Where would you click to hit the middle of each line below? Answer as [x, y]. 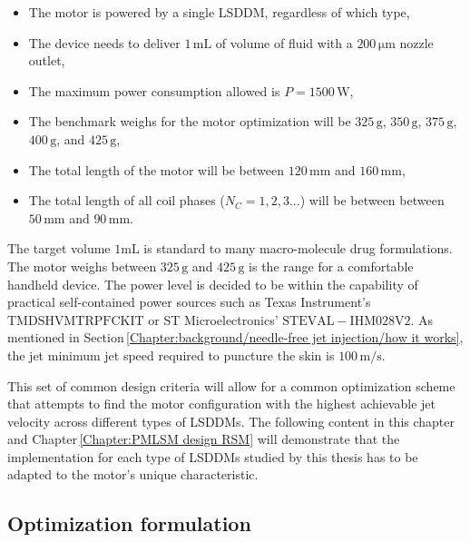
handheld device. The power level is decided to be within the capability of [213, 284]
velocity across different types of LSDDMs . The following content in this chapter [231, 421]
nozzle [416, 42]
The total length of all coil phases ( [127, 200]
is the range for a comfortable [331, 266]
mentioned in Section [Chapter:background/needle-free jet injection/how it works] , [235, 337]
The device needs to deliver [104, 42]
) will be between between [372, 200]
